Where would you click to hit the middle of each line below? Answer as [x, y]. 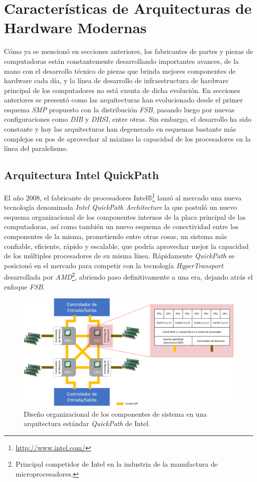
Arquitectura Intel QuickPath [82, 175]
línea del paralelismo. [36, 148]
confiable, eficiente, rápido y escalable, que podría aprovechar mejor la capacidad [126, 246]
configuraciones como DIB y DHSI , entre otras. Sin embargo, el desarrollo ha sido [128, 119]
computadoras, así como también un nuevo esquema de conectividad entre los [121, 226]
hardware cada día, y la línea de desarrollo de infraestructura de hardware [116, 80]
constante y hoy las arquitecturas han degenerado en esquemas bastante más [120, 129]
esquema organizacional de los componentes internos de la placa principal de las [125, 217]
